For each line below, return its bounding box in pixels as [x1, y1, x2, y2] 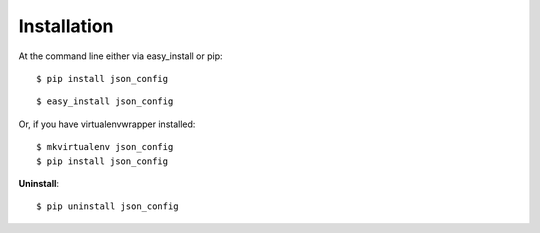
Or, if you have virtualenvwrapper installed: [18, 118, 196, 130]
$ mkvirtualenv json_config [36, 141, 174, 153]
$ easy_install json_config [36, 96, 174, 107]
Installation [18, 15, 114, 37]
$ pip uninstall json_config [36, 201, 179, 212]
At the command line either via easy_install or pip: [18, 50, 224, 62]
